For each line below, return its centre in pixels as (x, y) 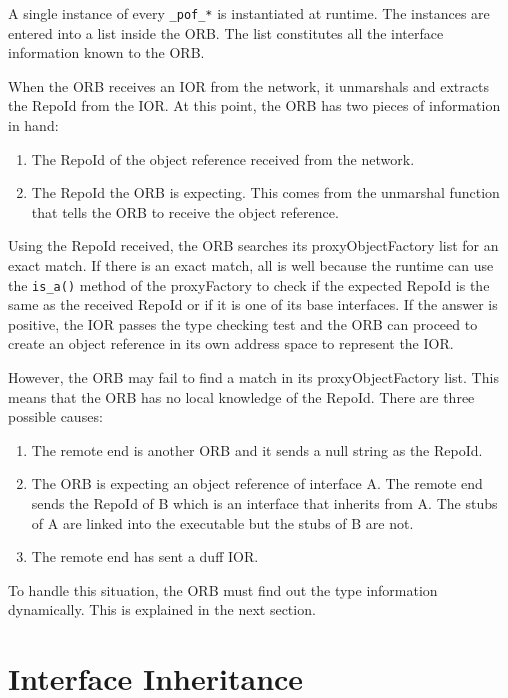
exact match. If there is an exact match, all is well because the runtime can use (251, 265)
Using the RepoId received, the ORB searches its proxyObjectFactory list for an (253, 245)
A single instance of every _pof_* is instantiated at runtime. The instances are (249, 13)
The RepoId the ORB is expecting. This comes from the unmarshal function (265, 192)
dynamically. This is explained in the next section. (162, 609)
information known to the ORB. (106, 52)
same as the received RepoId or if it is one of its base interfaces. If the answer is (253, 304)
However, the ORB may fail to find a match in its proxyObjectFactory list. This (253, 377)
